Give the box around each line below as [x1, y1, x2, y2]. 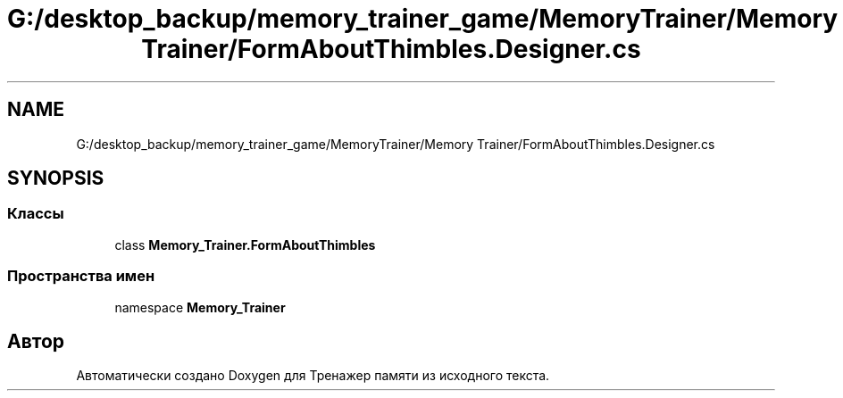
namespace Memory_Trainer [114, 299, 286, 315]
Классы [7, 204, 64, 223]
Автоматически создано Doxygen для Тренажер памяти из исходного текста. [76, 368, 550, 384]
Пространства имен [7, 267, 155, 286]
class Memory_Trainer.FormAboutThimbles [114, 236, 376, 253]
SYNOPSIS [7, 167, 104, 190]
